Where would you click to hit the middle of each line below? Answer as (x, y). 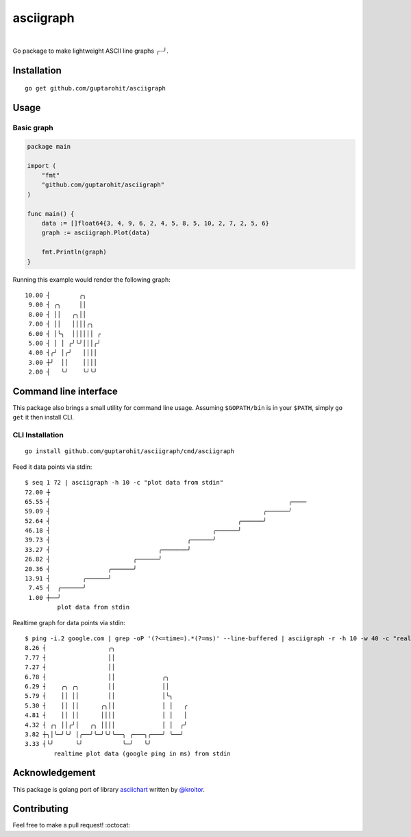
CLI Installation (38, 435)
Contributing (40, 809)
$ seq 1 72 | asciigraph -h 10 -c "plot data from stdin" (124, 483)
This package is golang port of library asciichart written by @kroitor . (109, 789)
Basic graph (33, 128)
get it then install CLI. (43, 417)
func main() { (51, 214)
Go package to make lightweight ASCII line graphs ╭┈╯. (91, 51)
